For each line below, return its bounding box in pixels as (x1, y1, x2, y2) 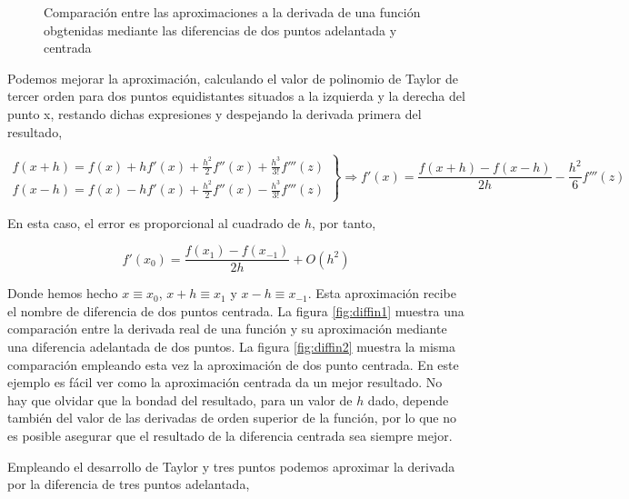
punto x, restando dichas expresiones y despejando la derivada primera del (7, 104, 422, 123)
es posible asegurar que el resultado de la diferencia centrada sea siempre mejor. (7, 425, 453, 444)
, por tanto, (312, 213, 376, 232)
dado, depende (367, 390, 449, 409)
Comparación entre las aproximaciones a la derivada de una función (44, 3, 421, 21)
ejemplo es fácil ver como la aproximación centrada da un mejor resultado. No (7, 373, 443, 392)
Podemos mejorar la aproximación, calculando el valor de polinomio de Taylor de (7, 68, 458, 87)
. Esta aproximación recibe (307, 284, 456, 303)
